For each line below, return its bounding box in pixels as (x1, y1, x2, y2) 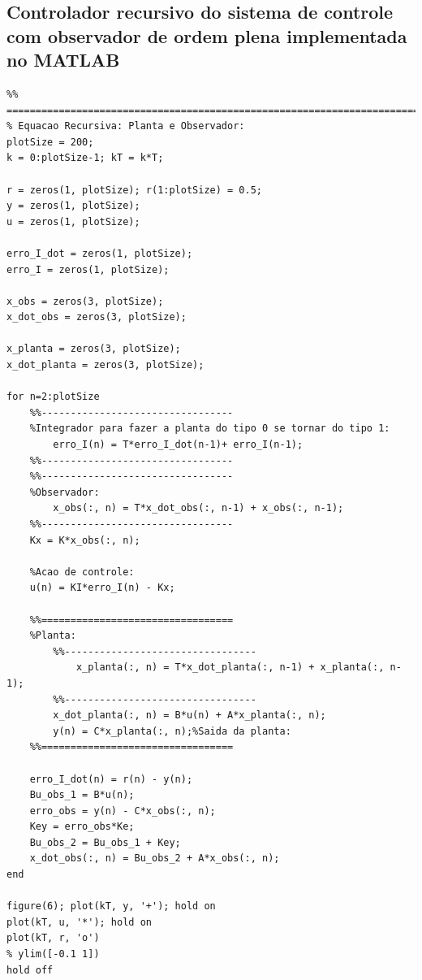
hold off (6, 964, 54, 976)
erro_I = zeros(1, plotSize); (6, 263, 170, 275)
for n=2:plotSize (6, 391, 100, 403)
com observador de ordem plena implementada (6, 23, 407, 48)
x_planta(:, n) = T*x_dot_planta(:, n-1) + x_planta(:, (75, 661, 385, 674)
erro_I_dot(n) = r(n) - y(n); (29, 773, 193, 785)
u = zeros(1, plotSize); (6, 215, 140, 228)
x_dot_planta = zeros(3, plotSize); (6, 359, 205, 371)
